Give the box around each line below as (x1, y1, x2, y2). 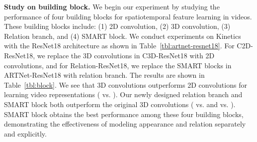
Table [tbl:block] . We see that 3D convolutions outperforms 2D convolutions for (4, 79, 247, 90)
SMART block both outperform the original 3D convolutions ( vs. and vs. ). (4, 99, 236, 109)
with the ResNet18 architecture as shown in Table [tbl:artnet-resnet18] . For (4, 40, 235, 51)
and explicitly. (4, 128, 47, 139)
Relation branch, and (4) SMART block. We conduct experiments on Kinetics (4, 30, 241, 41)
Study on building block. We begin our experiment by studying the (4, 1, 220, 11)
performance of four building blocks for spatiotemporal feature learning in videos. (4, 11, 252, 21)
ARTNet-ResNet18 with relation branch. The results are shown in (4, 70, 205, 80)
